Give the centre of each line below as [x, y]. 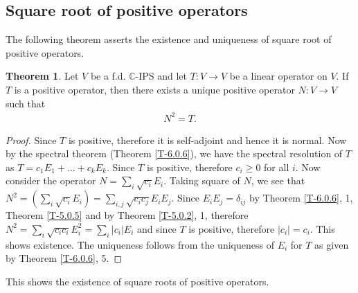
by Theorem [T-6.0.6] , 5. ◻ [64, 258]
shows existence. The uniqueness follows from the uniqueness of [140, 244]
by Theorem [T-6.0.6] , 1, [301, 198]
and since [156, 228]
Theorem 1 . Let [42, 76]
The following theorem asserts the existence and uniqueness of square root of [169, 39]
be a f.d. [108, 76]
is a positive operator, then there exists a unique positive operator [154, 89]
